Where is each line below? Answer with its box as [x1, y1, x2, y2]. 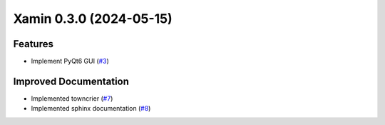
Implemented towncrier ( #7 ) [31, 94, 113, 103]
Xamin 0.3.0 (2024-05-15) [13, 11, 173, 26]
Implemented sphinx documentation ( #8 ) [31, 104, 151, 113]
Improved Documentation [13, 75, 130, 87]
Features [13, 38, 53, 50]
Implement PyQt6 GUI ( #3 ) [31, 57, 110, 66]
